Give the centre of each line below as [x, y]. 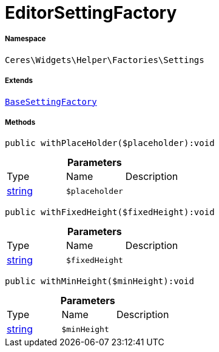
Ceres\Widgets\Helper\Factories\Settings [105, 60]
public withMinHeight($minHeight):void [99, 281]
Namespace [25, 39]
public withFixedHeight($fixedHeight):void [110, 212]
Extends [19, 81]
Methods [20, 122]
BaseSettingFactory [51, 101]
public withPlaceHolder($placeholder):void [110, 143]
